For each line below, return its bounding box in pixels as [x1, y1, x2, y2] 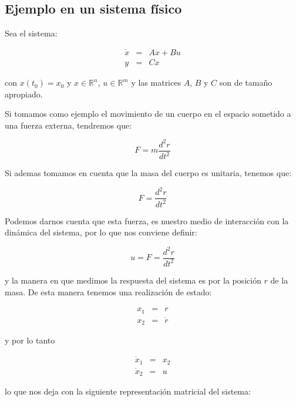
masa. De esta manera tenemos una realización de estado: [5, 285, 212, 298]
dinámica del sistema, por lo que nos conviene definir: [5, 226, 197, 238]
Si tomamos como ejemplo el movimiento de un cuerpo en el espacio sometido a [5, 107, 291, 120]
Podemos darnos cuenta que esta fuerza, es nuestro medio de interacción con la [5, 214, 289, 227]
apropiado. [5, 87, 43, 100]
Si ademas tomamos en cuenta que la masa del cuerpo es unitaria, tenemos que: [5, 167, 292, 179]
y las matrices [131, 76, 181, 89]
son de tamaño [219, 76, 273, 89]
